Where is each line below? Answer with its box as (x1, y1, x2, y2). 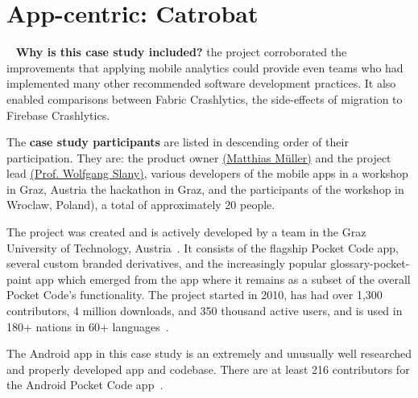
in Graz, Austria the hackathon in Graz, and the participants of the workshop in (6, 180, 404, 197)
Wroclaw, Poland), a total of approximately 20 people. (6, 196, 275, 213)
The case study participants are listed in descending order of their (6, 133, 349, 150)
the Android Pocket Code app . (6, 376, 163, 393)
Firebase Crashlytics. (6, 106, 110, 123)
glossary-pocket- (330, 255, 410, 272)
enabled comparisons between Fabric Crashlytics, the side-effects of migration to (6, 90, 403, 107)
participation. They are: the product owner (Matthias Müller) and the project (6, 149, 391, 166)
